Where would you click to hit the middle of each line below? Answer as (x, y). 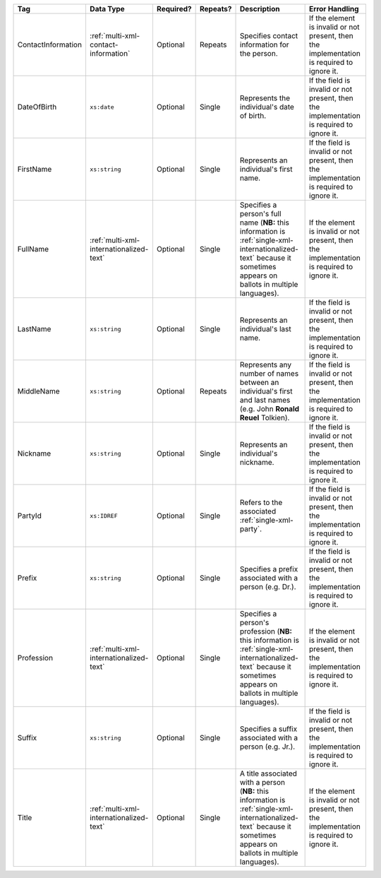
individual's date (267, 107)
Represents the (265, 98)
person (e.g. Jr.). (268, 747)
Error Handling (334, 9)
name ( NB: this (265, 223)
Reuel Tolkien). (265, 418)
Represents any (266, 365)
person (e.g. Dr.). (268, 587)
